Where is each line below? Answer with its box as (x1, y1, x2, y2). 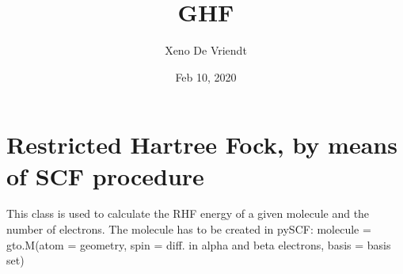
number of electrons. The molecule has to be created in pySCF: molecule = (6, 221, 371, 238)
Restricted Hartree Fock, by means (6, 128, 397, 161)
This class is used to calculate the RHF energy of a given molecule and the (6, 205, 370, 222)
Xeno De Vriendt (165, 42, 247, 59)
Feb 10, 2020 (175, 68, 237, 85)
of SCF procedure (6, 159, 204, 192)
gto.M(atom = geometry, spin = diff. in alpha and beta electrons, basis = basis (6, 236, 391, 253)
